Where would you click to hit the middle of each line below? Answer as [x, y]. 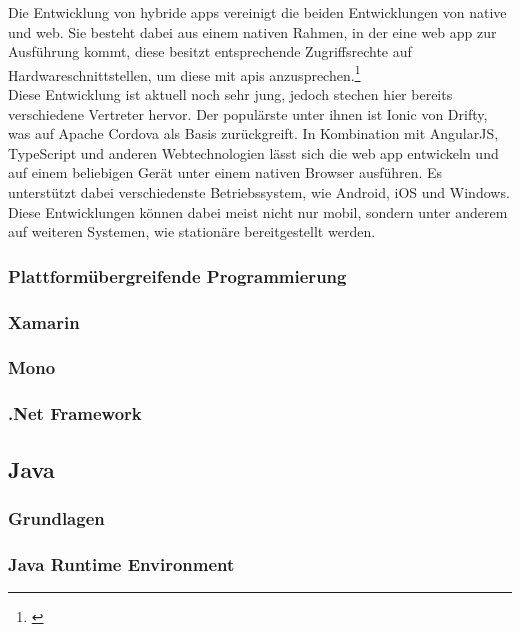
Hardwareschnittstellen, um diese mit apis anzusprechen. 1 [184, 73]
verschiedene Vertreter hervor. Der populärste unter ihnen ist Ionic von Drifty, [248, 113]
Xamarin [44, 321]
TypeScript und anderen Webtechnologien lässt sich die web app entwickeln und [253, 152]
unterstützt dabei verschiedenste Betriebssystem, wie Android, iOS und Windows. [259, 192]
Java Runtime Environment [121, 563]
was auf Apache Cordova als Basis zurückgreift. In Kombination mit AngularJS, [253, 133]
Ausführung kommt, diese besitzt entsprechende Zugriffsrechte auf [210, 51]
